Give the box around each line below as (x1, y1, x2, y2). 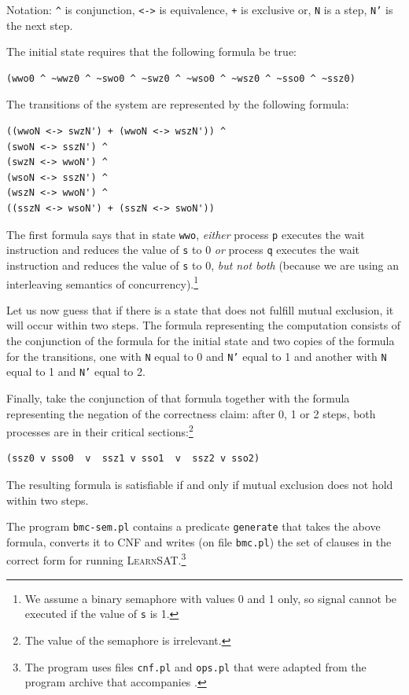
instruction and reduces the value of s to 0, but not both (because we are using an (6, 256, 400, 273)
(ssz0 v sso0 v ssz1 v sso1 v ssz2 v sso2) (6, 453, 260, 465)
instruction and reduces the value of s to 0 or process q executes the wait (6, 241, 360, 258)
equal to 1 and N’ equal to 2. (6, 363, 146, 380)
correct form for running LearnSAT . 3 (6, 550, 186, 568)
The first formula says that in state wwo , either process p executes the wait (6, 226, 365, 242)
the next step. (6, 17, 73, 33)
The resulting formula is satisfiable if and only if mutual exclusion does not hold (6, 476, 393, 492)
